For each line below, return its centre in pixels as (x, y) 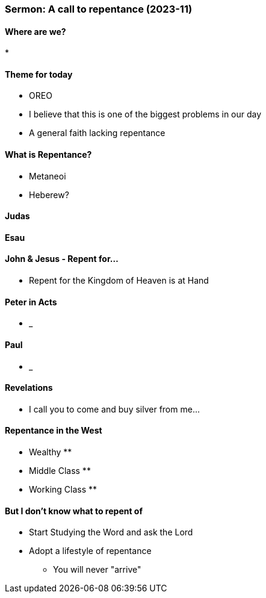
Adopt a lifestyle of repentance (90, 551)
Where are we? (36, 31)
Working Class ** (63, 489)
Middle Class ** (60, 470)
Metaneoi (48, 176)
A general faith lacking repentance (97, 133)
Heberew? (49, 195)
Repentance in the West (54, 431)
